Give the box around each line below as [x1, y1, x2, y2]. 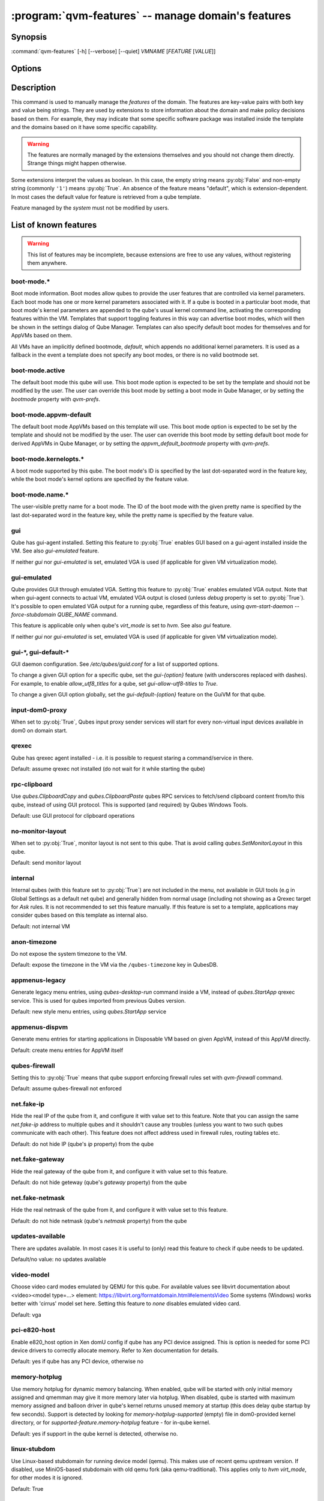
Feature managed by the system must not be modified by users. [11, 204, 169, 211]
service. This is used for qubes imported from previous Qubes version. [11, 997, 186, 1004]
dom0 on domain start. [11, 726, 68, 734]
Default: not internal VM [11, 922, 70, 930]
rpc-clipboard [11, 781, 53, 789]
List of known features [11, 220, 97, 230]
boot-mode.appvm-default [11, 410, 92, 418]
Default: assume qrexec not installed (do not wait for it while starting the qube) [11, 766, 205, 773]
